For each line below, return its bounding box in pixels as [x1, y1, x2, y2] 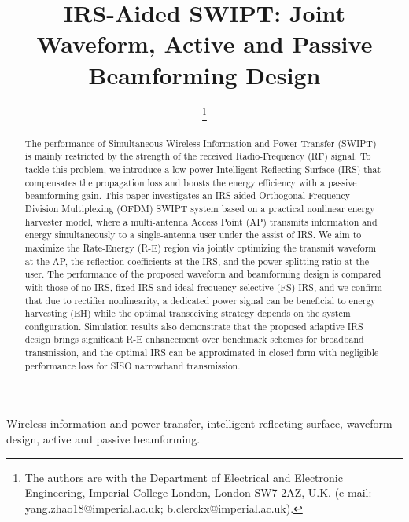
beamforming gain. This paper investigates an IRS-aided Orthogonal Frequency [24, 189, 351, 202]
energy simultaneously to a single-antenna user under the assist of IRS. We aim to [24, 228, 362, 241]
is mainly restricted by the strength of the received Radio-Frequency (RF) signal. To [24, 149, 371, 163]
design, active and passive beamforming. [6, 431, 201, 447]
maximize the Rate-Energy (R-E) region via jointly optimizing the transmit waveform [24, 241, 377, 254]
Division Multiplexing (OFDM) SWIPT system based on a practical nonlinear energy [24, 201, 375, 215]
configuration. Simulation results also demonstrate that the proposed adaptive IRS [24, 319, 363, 333]
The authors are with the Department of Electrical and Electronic [24, 469, 343, 485]
